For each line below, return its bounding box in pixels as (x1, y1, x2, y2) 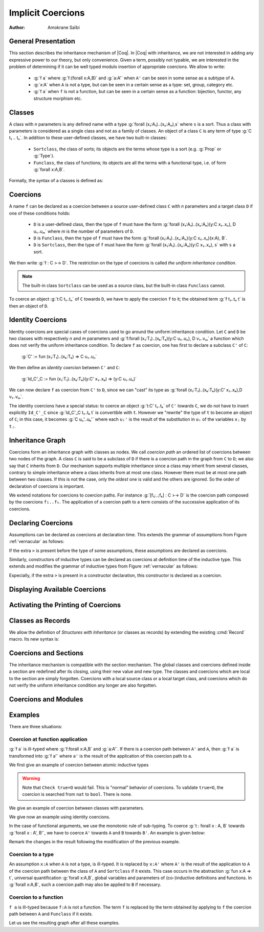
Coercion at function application (9, 736, 88, 742)
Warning (22, 775, 40, 781)
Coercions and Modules (9, 695, 83, 703)
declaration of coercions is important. (9, 483, 85, 489)
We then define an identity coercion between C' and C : (9, 365, 120, 371)
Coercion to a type (9, 851, 54, 858)
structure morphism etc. (33, 96, 83, 101)
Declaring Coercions (9, 519, 73, 527)
